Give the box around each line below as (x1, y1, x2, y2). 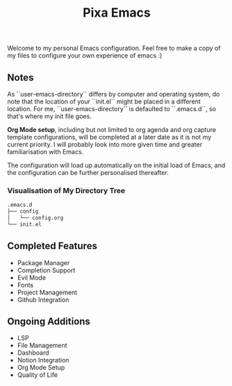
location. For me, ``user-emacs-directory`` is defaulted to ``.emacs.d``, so (7, 105, 217, 112)
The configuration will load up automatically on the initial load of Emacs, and (7, 161, 226, 169)
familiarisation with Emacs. (7, 148, 84, 156)
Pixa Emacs (83, 5, 151, 21)
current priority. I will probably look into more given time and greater (7, 140, 203, 149)
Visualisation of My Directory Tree (7, 185, 126, 195)
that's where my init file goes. (7, 112, 92, 120)
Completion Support (17, 266, 76, 274)
